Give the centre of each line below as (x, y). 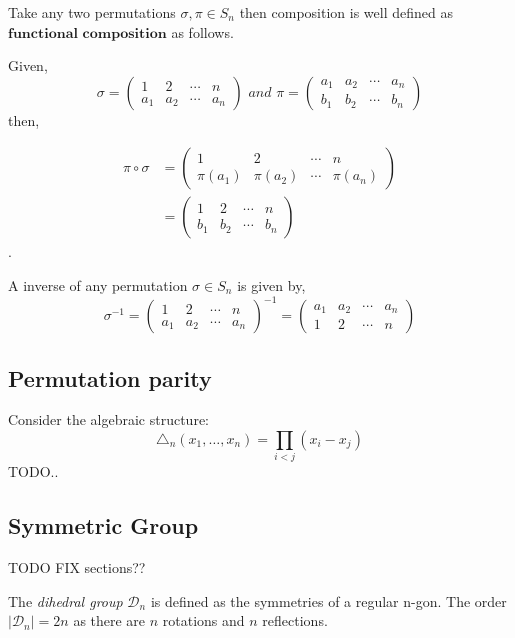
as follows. (202, 31)
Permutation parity (110, 377)
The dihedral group (65, 600)
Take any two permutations (92, 12)
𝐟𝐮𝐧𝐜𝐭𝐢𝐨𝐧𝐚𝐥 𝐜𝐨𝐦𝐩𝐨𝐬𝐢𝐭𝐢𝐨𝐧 (87, 33)
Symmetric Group (103, 525)
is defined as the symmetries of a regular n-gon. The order (328, 600)
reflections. (295, 620)
